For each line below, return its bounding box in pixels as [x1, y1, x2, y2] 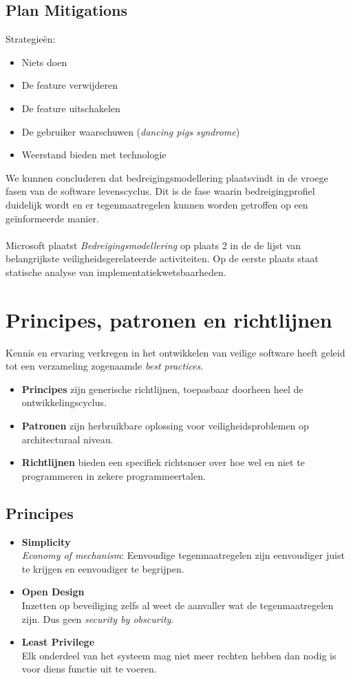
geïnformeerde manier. [6, 211, 99, 225]
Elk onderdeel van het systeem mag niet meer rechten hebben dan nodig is [21, 648, 337, 662]
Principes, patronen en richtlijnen [6, 305, 332, 333]
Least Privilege [21, 635, 95, 649]
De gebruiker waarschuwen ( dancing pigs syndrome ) [21, 124, 240, 138]
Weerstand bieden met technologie [21, 147, 167, 162]
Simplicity [21, 534, 71, 549]
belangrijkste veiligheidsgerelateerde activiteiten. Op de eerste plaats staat [6, 251, 319, 266]
